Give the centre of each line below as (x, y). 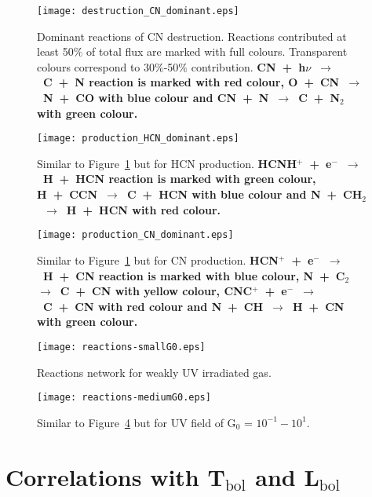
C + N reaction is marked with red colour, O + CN (191, 82)
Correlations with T (115, 476)
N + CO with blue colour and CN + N (156, 98)
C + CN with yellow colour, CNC (156, 291)
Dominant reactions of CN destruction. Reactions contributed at (192, 36)
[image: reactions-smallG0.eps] (121, 347)
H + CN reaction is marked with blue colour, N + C (194, 275)
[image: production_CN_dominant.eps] (135, 235)
